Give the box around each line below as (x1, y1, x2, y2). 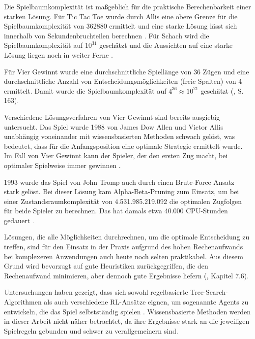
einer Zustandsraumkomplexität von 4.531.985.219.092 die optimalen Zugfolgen (4, 196, 242, 206)
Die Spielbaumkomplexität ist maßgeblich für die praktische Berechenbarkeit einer (4, 1, 251, 11)
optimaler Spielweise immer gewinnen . (4, 160, 121, 170)
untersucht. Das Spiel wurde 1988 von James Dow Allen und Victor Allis (4, 121, 224, 132)
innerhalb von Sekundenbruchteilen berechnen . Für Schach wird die (4, 30, 209, 40)
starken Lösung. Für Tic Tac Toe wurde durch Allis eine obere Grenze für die (4, 11, 238, 21)
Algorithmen (4, 297, 42, 307)
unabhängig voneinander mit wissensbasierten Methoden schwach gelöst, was (4, 131, 235, 141)
